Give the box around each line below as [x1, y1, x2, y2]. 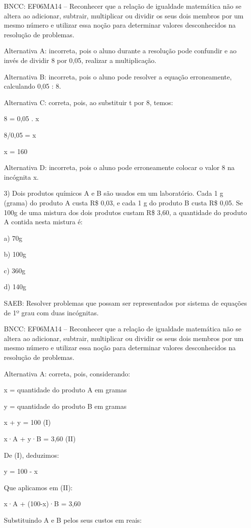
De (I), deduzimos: [4, 450, 59, 460]
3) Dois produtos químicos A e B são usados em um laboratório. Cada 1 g [4, 188, 223, 198]
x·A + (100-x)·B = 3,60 [4, 498, 81, 509]
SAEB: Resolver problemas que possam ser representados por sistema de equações [4, 298, 247, 308]
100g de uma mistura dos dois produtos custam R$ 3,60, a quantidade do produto [4, 207, 247, 217]
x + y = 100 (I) [4, 417, 51, 427]
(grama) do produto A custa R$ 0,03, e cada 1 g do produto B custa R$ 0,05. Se [4, 197, 243, 207]
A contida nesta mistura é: [4, 217, 83, 227]
